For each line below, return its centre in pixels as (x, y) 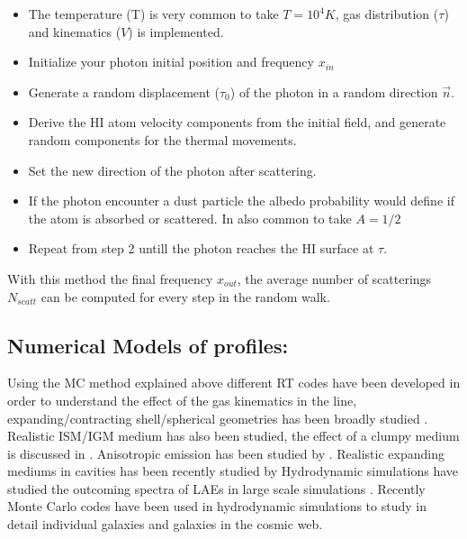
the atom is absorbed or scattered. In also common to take (190, 218)
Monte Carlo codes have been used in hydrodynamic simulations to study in (217, 506)
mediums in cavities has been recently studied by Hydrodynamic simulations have (233, 471)
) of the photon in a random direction (334, 91)
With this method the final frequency (110, 278)
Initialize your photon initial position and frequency (171, 62)
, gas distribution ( (387, 14)
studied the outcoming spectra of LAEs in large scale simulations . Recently (216, 488)
